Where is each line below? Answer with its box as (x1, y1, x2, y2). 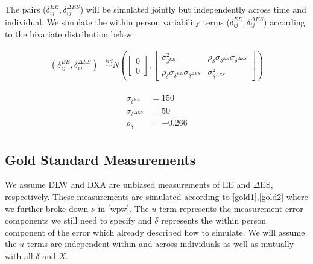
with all (5, 250, 33, 262)
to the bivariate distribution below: (5, 28, 134, 40)
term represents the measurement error (159, 202, 303, 214)
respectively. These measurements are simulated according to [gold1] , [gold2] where (5, 190, 308, 203)
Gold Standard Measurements (5, 150, 196, 169)
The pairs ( (5, 3, 46, 15)
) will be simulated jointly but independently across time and (80, 3, 306, 15)
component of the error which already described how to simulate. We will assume (5, 225, 305, 238)
